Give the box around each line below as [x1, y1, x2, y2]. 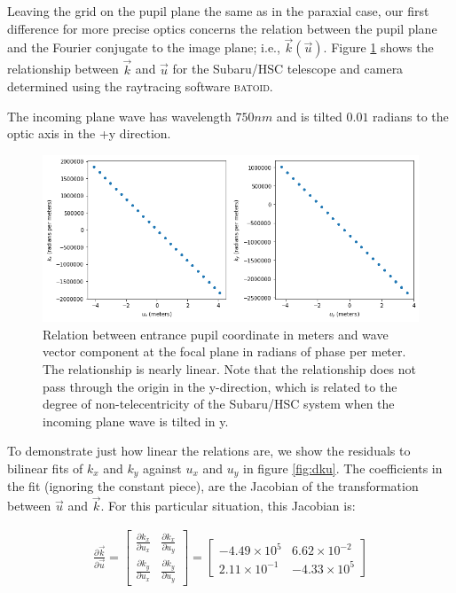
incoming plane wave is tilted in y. [43, 411, 229, 430]
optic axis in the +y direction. [7, 124, 171, 143]
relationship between [7, 59, 119, 78]
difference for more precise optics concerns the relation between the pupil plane [7, 19, 437, 37]
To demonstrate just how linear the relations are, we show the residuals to [7, 441, 411, 460]
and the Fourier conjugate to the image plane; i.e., [7, 38, 280, 57]
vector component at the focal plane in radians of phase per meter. [43, 342, 406, 361]
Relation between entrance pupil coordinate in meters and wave [43, 324, 389, 343]
